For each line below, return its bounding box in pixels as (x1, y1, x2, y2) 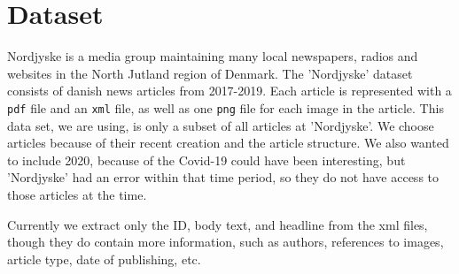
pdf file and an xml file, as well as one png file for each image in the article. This (7, 98, 444, 117)
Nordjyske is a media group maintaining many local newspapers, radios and (7, 47, 418, 65)
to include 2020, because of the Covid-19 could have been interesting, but (7, 150, 406, 169)
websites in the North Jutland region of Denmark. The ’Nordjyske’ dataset (7, 64, 413, 82)
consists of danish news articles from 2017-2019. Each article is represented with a (7, 81, 452, 100)
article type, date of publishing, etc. (7, 249, 201, 268)
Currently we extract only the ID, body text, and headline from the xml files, (7, 215, 428, 233)
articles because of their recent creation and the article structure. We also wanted (7, 133, 449, 152)
